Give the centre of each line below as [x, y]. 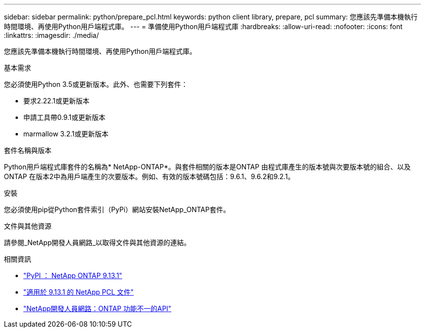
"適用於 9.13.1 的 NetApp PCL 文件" [79, 292]
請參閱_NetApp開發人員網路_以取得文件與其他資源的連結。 [97, 242]
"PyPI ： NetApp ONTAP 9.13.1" [73, 275]
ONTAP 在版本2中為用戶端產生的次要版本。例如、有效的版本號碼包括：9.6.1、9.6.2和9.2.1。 [149, 176]
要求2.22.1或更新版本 [57, 101]
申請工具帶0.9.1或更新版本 [65, 117]
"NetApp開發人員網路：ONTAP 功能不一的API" [98, 308]
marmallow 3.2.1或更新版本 [66, 134]
